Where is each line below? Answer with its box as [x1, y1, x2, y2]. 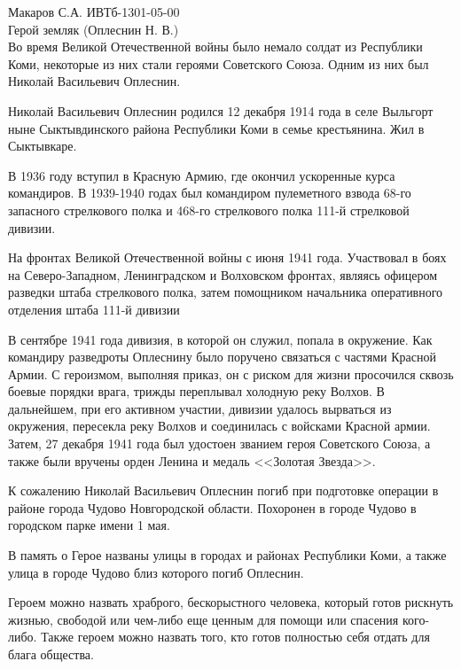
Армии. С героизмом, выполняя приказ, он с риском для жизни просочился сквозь [8, 364, 454, 383]
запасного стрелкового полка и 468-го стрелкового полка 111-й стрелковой [8, 200, 410, 219]
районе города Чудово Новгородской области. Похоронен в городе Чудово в [8, 498, 417, 517]
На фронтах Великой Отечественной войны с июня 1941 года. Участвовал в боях [8, 248, 447, 267]
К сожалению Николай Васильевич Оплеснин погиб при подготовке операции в [8, 481, 439, 500]
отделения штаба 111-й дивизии [8, 299, 180, 318]
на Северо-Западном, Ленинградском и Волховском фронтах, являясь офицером [8, 265, 438, 284]
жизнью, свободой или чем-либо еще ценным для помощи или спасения [8, 610, 399, 628]
